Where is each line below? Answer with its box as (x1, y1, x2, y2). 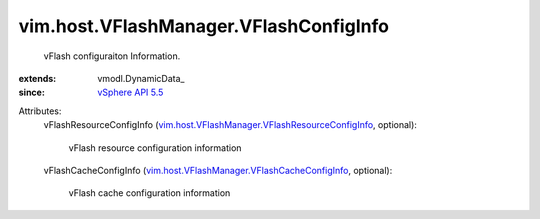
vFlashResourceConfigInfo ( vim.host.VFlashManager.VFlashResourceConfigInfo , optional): (43, 119, 417, 131)
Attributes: (18, 105, 62, 117)
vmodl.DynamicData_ (97, 72, 185, 84)
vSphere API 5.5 (97, 86, 164, 99)
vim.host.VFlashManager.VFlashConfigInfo (18, 15, 390, 37)
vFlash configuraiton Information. (43, 50, 181, 62)
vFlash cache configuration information (68, 187, 231, 199)
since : (18, 86, 45, 99)
